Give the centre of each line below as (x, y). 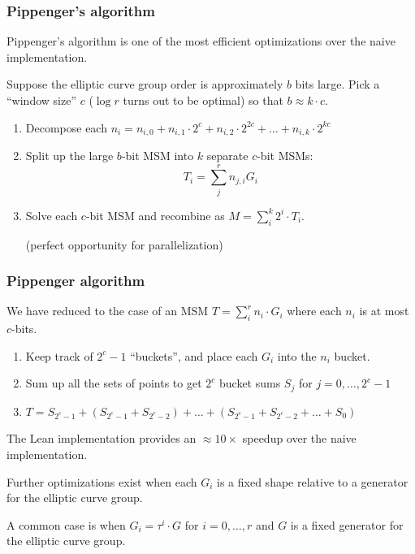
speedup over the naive (299, 438)
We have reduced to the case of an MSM (108, 311)
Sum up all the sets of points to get (114, 383)
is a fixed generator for (347, 524)
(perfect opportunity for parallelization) (124, 244)
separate (227, 156)
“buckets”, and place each (194, 355)
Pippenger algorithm (76, 281)
